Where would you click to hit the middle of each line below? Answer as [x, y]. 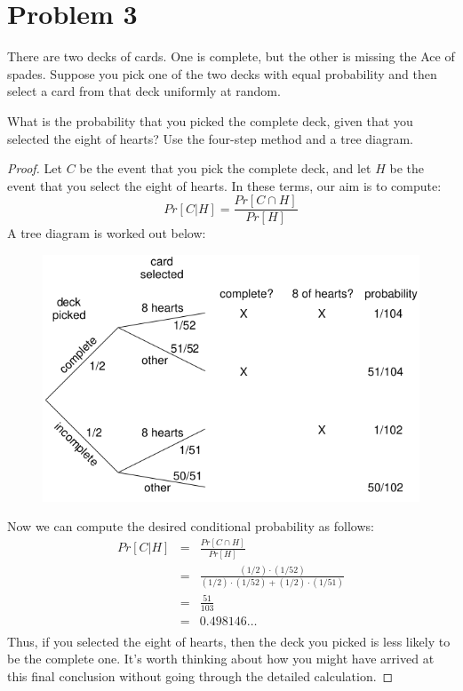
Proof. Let [35, 168]
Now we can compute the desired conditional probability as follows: [191, 526]
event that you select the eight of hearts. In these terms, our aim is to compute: [224, 185]
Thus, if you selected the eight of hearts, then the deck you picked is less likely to [229, 641]
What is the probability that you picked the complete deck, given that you [210, 120]
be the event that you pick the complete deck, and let [225, 168]
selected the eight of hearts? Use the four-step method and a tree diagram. [210, 138]
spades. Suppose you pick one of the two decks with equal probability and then [222, 73]
